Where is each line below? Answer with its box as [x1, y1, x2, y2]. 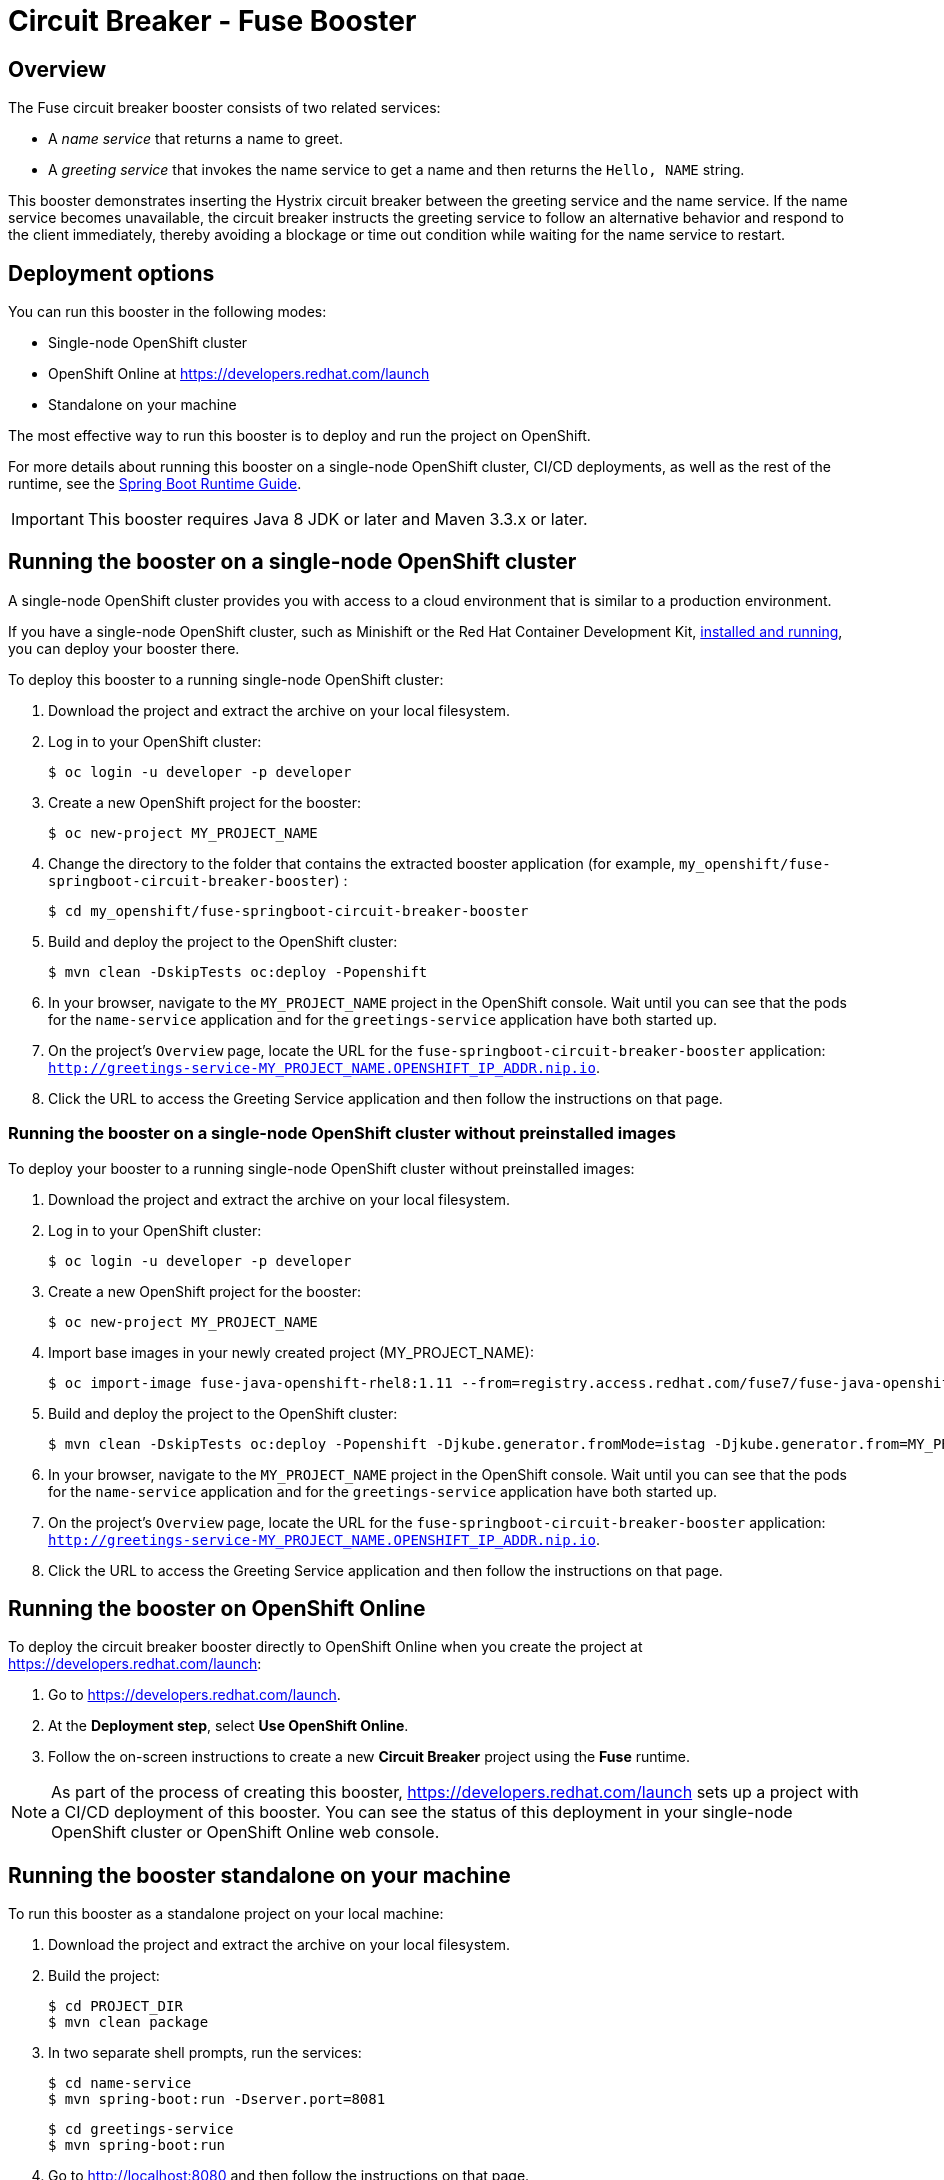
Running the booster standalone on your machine [8, 1862, 511, 1888]
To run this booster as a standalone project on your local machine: [8, 1905, 444, 1923]
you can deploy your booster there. [8, 639, 240, 657]
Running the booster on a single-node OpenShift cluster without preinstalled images [8, 1123, 676, 1144]
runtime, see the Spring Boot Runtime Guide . [8, 475, 302, 493]
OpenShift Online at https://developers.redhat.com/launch [48, 365, 430, 383]
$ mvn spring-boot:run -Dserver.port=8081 [48, 2091, 386, 2108]
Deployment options [8, 260, 215, 286]
